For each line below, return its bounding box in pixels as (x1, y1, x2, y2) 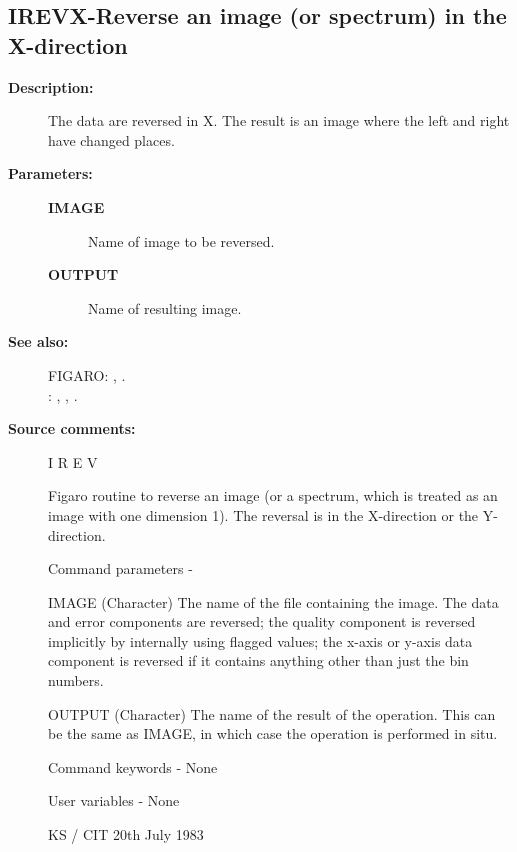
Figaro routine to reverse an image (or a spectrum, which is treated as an (48, 485, 498, 506)
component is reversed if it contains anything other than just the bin (48, 650, 469, 671)
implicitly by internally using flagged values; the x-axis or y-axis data (48, 630, 473, 651)
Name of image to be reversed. (88, 230, 275, 251)
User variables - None (48, 790, 180, 811)
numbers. (48, 670, 104, 691)
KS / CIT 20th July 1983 (48, 824, 204, 845)
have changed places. (48, 129, 175, 150)
